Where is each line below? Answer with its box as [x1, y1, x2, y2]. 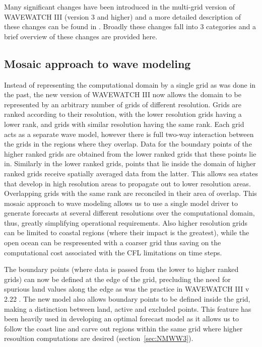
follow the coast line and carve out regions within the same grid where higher [4, 323, 243, 333]
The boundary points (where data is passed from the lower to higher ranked [4, 264, 239, 274]
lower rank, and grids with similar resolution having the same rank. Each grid [4, 118, 244, 129]
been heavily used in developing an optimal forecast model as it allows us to [4, 313, 239, 324]
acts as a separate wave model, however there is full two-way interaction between [4, 128, 254, 139]
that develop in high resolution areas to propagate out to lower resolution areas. [4, 178, 251, 188]
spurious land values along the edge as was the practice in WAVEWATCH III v [4, 284, 249, 294]
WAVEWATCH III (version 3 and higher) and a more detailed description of [4, 11, 241, 22]
